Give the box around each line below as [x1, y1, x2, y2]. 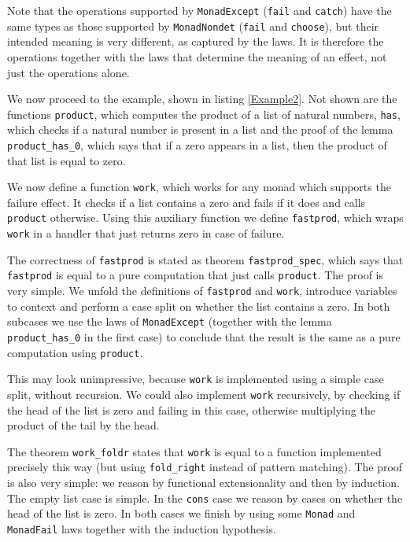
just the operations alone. [7, 64, 130, 80]
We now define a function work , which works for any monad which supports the [7, 179, 391, 195]
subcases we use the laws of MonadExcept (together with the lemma [7, 313, 332, 330]
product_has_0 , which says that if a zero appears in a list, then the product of [7, 136, 387, 153]
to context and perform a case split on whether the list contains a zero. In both [7, 297, 390, 314]
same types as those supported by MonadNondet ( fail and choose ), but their [7, 17, 379, 34]
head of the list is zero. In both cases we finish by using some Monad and [7, 505, 356, 522]
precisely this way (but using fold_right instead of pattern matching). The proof [7, 459, 403, 475]
